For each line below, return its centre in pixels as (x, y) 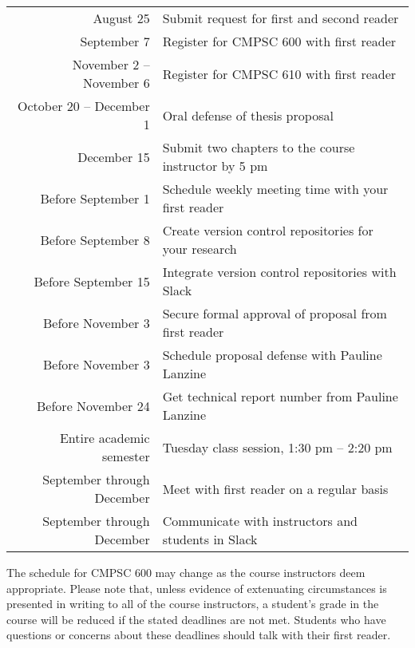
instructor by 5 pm (215, 166)
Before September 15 (92, 281)
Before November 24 (93, 405)
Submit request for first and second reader (281, 18)
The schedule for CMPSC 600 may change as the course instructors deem (186, 572)
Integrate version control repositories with (279, 272)
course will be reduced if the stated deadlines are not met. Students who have (196, 619)
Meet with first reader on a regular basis (275, 488)
